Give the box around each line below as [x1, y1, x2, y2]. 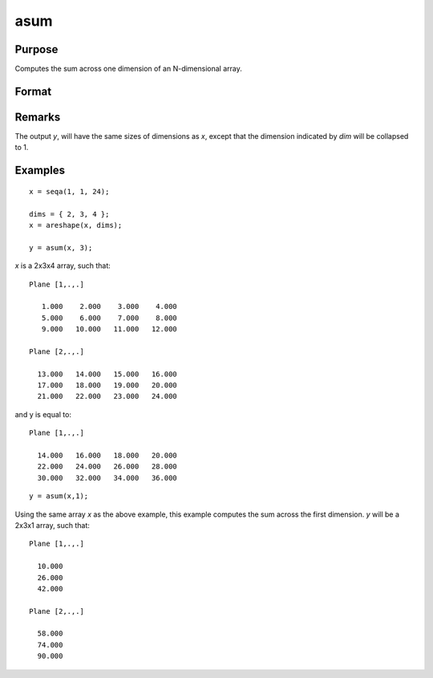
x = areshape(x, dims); [29, 221, 123, 229]
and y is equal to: [14, 409, 72, 419]
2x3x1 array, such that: [14, 520, 90, 530]
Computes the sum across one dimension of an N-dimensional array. [14, 64, 242, 74]
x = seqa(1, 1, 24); [29, 187, 110, 196]
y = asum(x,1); [29, 492, 89, 501]
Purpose [14, 43, 59, 56]
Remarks [14, 110, 61, 124]
